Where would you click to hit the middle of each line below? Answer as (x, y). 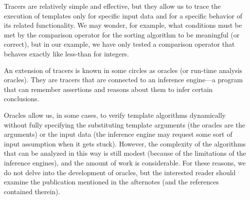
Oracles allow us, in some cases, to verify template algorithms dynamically (115, 115)
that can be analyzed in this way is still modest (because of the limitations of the (125, 153)
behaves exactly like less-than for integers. (67, 53)
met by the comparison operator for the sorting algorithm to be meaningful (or (122, 34)
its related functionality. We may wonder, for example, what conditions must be (123, 25)
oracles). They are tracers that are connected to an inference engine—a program (124, 80)
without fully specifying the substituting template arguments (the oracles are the (125, 124)
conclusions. (22, 99)
